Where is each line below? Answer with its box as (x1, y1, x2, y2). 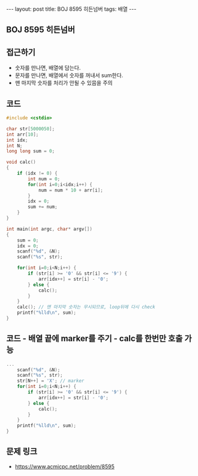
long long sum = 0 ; (6, 148, 55, 154)
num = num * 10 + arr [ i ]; (38, 187, 103, 193)
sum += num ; (28, 204, 58, 210)
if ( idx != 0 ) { (17, 171, 58, 177)
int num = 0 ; (28, 176, 61, 182)
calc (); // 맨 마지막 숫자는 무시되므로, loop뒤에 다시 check (17, 304, 155, 310)
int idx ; (6, 137, 28, 143)
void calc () (6, 159, 36, 165)
